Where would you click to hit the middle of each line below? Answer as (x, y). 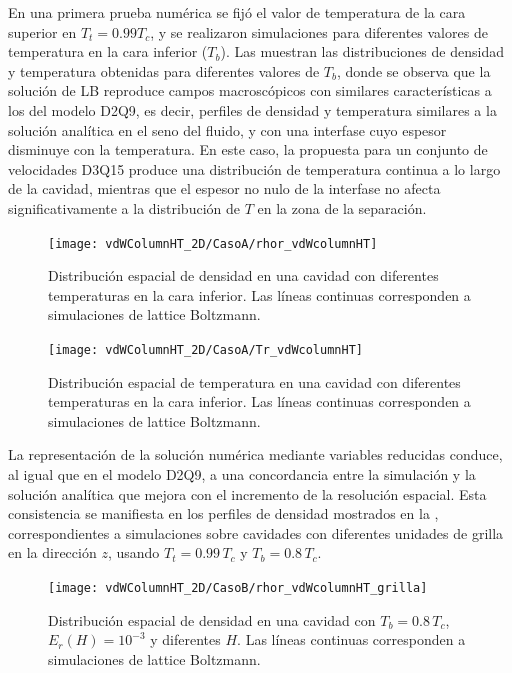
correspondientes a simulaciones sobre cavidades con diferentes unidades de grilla (256, 532)
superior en (42, 31)
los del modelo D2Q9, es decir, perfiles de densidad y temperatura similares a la (252, 109)
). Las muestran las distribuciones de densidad (362, 51)
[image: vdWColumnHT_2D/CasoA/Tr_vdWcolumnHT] (205, 349)
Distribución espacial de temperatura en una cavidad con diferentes (254, 381)
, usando (133, 552)
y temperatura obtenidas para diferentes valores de (164, 70)
